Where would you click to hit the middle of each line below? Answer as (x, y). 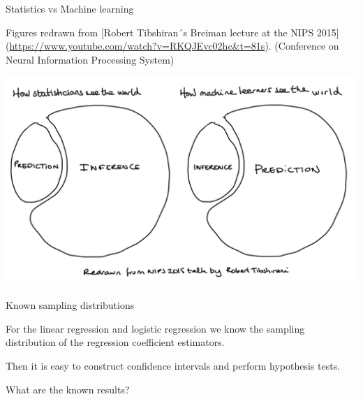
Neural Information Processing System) (90, 59)
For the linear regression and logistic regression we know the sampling (155, 328)
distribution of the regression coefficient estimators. (115, 342)
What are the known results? (68, 389)
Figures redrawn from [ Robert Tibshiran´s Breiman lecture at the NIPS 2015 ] (172, 32)
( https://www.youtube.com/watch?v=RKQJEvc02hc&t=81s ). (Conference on (172, 46)
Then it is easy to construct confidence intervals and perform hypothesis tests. (173, 365)
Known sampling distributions (70, 305)
